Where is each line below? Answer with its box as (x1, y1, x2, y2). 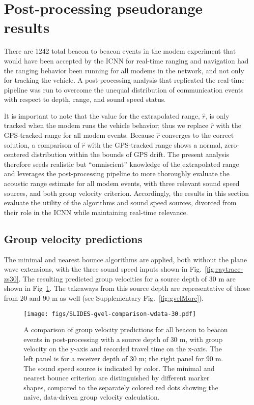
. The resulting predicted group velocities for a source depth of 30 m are (18, 273, 236, 283)
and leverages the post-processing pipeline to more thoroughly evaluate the (4, 168, 229, 179)
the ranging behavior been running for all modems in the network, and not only (4, 65, 244, 75)
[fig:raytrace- (205, 264, 243, 274)
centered (4, 149, 29, 159)
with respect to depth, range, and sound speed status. (4, 94, 166, 104)
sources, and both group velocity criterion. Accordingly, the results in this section (4, 187, 249, 198)
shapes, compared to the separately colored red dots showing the (24, 382, 219, 392)
